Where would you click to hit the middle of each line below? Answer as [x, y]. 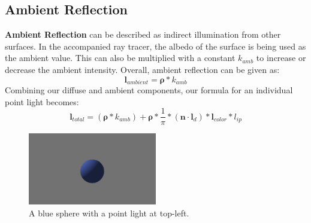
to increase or [281, 58]
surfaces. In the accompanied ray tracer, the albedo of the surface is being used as [155, 46]
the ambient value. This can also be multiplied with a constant [120, 58]
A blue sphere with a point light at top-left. [109, 213]
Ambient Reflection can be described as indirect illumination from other [143, 34]
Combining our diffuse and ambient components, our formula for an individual [149, 90]
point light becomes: [42, 101]
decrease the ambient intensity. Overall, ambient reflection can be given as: [142, 69]
